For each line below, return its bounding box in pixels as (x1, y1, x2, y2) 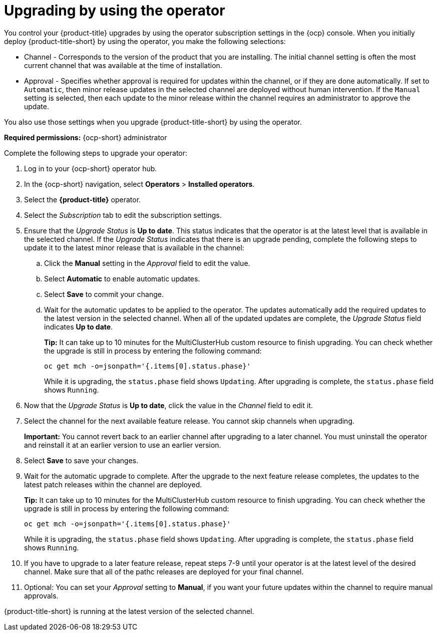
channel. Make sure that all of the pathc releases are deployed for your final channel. (24, 567, 304, 576)
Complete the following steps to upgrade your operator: (4, 148, 188, 157)
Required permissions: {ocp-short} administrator (4, 133, 167, 142)
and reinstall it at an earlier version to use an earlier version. (24, 440, 221, 449)
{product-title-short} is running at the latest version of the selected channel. (4, 606, 254, 615)
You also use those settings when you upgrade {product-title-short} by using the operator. (4, 117, 302, 126)
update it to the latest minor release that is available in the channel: (24, 243, 244, 252)
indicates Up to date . (44, 322, 113, 331)
